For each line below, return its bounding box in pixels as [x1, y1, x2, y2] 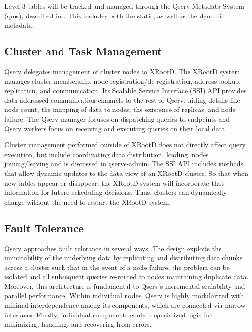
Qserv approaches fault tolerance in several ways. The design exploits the [4, 243, 222, 253]
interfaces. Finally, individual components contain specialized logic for [4, 309, 212, 319]
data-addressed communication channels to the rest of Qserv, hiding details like [4, 95, 240, 105]
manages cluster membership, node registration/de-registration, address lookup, [4, 76, 241, 86]
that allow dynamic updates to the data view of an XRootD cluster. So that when [4, 168, 249, 178]
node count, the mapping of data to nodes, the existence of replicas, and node [4, 104, 236, 114]
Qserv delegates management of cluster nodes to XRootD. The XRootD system [4, 66, 240, 76]
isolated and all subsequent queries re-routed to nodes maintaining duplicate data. [4, 271, 249, 282]
